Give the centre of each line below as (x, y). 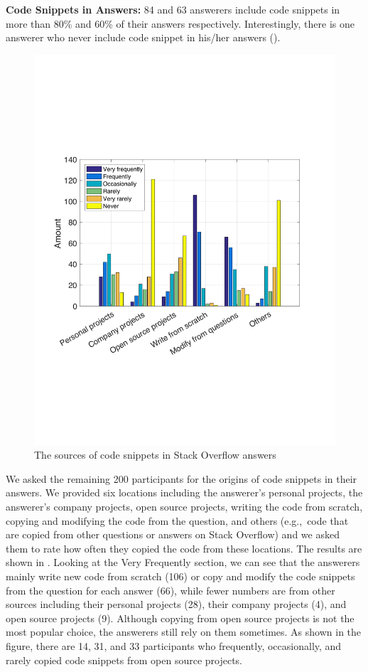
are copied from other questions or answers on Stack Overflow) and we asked (173, 534)
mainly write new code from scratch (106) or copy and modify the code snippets (180, 576)
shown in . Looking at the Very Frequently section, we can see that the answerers (183, 562)
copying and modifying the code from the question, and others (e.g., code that (177, 520)
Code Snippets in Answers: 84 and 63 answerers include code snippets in (173, 9)
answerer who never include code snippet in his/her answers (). (143, 37)
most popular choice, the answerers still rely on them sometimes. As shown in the (184, 632)
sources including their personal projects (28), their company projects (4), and (176, 604)
